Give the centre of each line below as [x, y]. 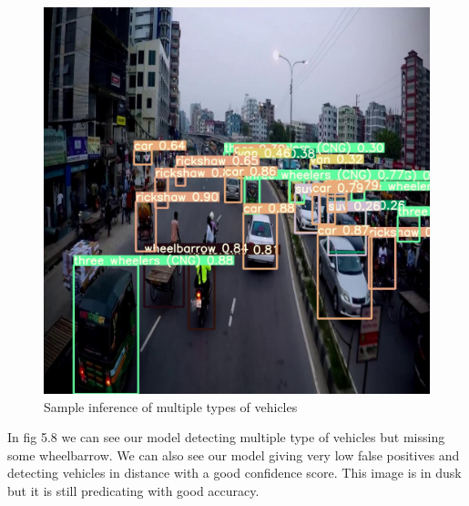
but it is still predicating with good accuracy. [133, 490]
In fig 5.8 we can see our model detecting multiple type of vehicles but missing [226, 437]
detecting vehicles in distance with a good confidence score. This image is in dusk [234, 473]
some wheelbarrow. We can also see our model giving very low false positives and [234, 454]
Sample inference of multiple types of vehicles [171, 406]
